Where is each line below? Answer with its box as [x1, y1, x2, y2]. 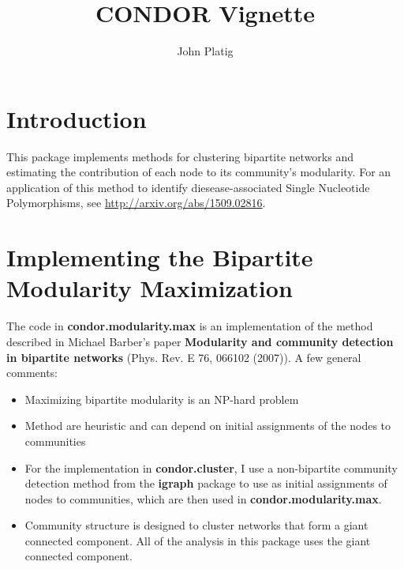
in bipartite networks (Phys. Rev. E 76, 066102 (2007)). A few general [6, 349, 361, 365]
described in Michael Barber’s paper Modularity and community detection [6, 333, 394, 349]
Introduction [6, 102, 147, 134]
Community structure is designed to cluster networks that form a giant [24, 517, 368, 533]
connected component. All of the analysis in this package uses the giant [24, 532, 371, 548]
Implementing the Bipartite [6, 241, 313, 273]
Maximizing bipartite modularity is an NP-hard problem [24, 390, 299, 407]
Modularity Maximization [6, 272, 293, 304]
